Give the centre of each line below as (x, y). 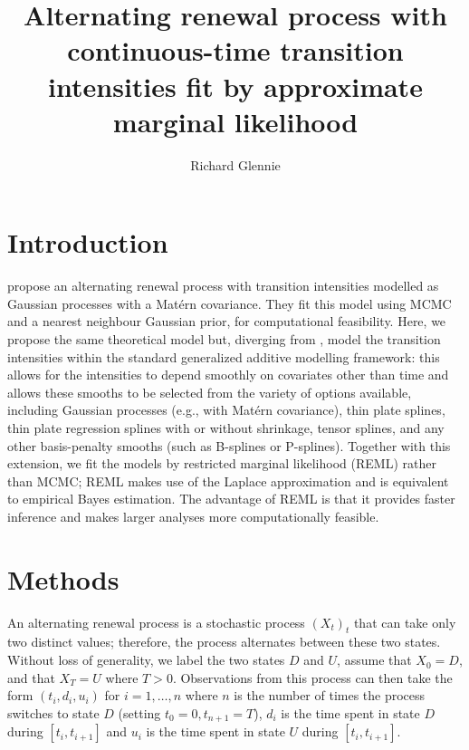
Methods (63, 578)
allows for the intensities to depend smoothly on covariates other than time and (228, 375)
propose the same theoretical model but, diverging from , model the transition (224, 339)
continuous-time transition (235, 50)
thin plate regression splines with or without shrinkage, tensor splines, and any (226, 427)
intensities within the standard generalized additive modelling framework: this (224, 356)
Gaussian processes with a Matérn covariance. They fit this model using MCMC (230, 303)
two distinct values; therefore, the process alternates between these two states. (224, 642)
